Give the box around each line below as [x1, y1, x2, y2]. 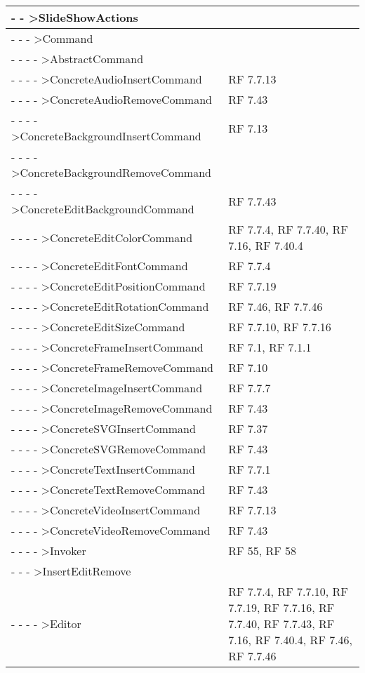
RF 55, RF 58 [228, 542, 297, 559]
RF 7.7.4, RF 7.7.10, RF [228, 583, 348, 599]
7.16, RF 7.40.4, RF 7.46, [228, 632, 353, 648]
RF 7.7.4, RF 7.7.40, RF [228, 221, 348, 237]
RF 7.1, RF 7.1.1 [228, 339, 312, 355]
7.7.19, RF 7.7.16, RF [228, 599, 335, 615]
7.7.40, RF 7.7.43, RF [228, 615, 335, 632]
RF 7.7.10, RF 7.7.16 [228, 319, 331, 335]
